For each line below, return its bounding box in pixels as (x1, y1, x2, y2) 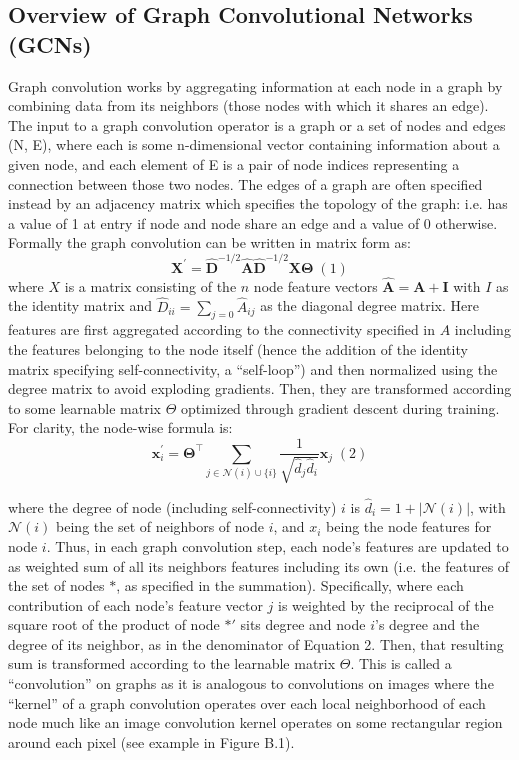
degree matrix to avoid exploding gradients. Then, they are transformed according (8, 378, 512, 399)
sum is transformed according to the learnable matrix (8, 653, 336, 674)
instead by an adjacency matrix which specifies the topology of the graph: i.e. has (8, 193, 508, 214)
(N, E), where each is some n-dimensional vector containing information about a (8, 134, 500, 155)
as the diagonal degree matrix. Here (260, 295, 479, 316)
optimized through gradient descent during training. (180, 397, 500, 418)
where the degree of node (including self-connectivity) (8, 496, 337, 517)
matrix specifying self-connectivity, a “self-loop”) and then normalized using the (8, 358, 498, 379)
